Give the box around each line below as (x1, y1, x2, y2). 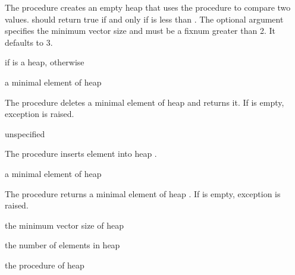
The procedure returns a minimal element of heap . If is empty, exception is (5, 187, 281, 200)
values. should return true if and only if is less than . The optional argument (5, 12, 284, 25)
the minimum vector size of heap (5, 219, 124, 231)
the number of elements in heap (5, 239, 120, 251)
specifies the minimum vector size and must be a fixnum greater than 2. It (5, 24, 275, 37)
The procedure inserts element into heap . (5, 147, 157, 160)
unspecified (5, 127, 45, 140)
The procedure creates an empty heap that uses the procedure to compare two (5, 1, 291, 13)
